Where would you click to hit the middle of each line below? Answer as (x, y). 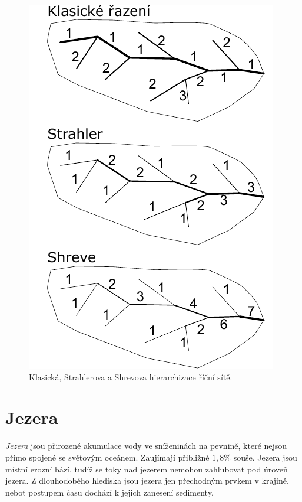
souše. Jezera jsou (265, 457)
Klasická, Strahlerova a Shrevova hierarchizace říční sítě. (131, 376)
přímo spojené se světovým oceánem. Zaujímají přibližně (107, 457)
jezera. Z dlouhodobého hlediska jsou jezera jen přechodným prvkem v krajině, (147, 480)
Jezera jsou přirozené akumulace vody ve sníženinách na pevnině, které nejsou (146, 446)
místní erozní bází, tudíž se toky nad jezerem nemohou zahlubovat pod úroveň (147, 469)
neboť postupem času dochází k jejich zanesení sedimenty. (109, 492)
